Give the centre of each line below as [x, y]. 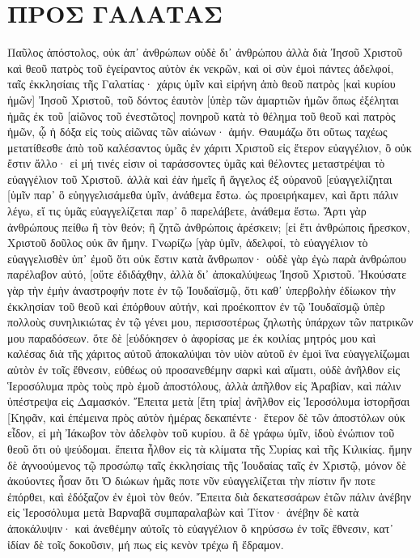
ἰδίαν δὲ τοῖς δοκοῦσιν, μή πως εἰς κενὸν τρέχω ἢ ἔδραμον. [146, 544]
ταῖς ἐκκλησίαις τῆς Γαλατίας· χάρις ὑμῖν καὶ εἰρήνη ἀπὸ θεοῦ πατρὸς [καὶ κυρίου [202, 84]
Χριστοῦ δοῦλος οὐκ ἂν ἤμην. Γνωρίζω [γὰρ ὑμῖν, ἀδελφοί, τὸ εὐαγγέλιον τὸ [188, 243]
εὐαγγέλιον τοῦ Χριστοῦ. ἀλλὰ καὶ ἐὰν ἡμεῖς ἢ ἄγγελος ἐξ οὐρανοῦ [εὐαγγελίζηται [200, 179]
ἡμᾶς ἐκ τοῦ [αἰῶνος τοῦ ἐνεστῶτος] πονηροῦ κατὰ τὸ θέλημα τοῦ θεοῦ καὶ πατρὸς [202, 115]
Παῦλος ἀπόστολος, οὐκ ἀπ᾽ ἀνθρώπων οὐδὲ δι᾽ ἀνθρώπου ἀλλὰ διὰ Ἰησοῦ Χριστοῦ [205, 52]
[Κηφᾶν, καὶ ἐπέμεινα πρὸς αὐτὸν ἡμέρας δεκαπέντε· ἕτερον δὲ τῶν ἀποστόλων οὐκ [206, 417]
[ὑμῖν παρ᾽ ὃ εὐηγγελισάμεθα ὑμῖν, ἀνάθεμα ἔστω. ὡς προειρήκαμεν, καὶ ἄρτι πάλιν [203, 195]
